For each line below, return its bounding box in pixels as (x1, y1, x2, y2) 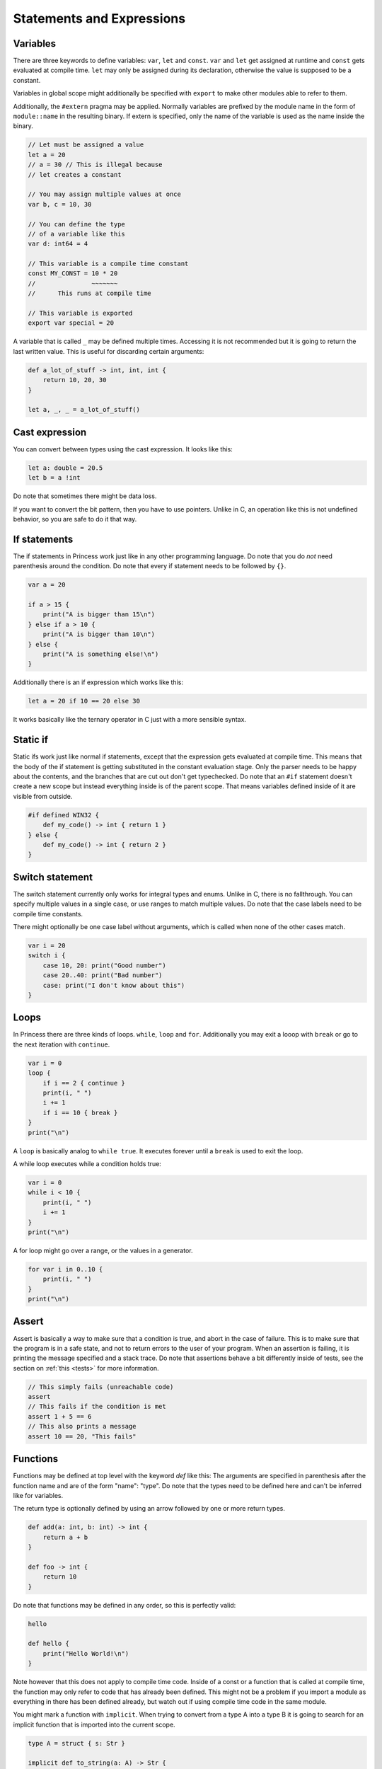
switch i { (28, 952, 66, 960)
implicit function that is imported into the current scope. (13, 1720, 176, 1729)
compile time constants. (13, 909, 83, 918)
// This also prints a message (28, 1422, 137, 1431)
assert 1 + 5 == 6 (28, 1412, 92, 1420)
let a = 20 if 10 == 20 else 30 (28, 697, 141, 705)
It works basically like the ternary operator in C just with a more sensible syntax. (13, 715, 247, 724)
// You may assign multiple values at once (28, 190, 182, 198)
